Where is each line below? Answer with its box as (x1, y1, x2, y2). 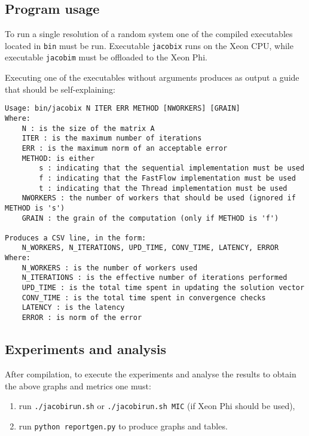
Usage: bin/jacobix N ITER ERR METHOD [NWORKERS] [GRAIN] (5, 104, 240, 113)
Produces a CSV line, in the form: (5, 233, 146, 242)
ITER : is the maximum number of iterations (22, 134, 202, 143)
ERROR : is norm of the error (22, 313, 142, 322)
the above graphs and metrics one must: (5, 379, 151, 392)
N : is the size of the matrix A (22, 124, 155, 133)
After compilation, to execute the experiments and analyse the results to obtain (5, 367, 296, 380)
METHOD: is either (22, 154, 95, 163)
